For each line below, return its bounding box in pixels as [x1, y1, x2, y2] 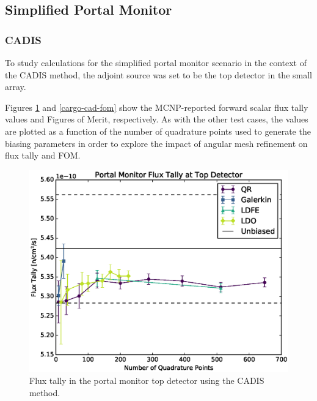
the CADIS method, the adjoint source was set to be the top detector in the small [5, 68, 312, 81]
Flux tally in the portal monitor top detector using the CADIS [29, 374, 264, 387]
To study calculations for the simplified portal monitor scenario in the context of [5, 56, 307, 69]
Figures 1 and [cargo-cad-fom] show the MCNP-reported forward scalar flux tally [5, 100, 308, 113]
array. [5, 80, 26, 93]
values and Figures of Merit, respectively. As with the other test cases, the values [5, 113, 308, 126]
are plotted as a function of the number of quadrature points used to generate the [5, 124, 311, 137]
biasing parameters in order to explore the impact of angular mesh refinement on [5, 137, 308, 149]
